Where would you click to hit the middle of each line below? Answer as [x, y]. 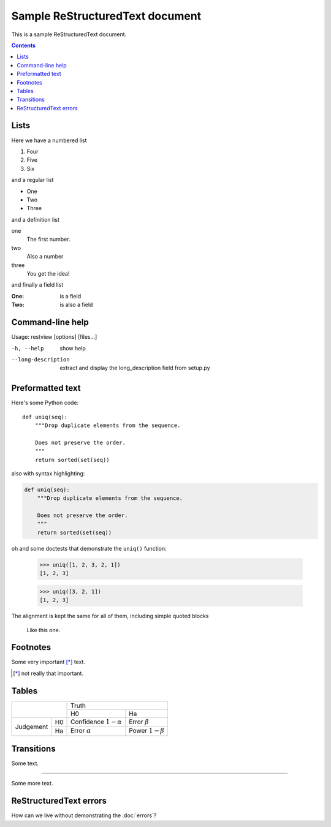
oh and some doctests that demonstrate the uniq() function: [89, 548]
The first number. [48, 240]
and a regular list [32, 180]
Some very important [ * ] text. [48, 662]
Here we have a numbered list [49, 140]
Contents [24, 45]
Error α [81, 731]
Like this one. [44, 630]
